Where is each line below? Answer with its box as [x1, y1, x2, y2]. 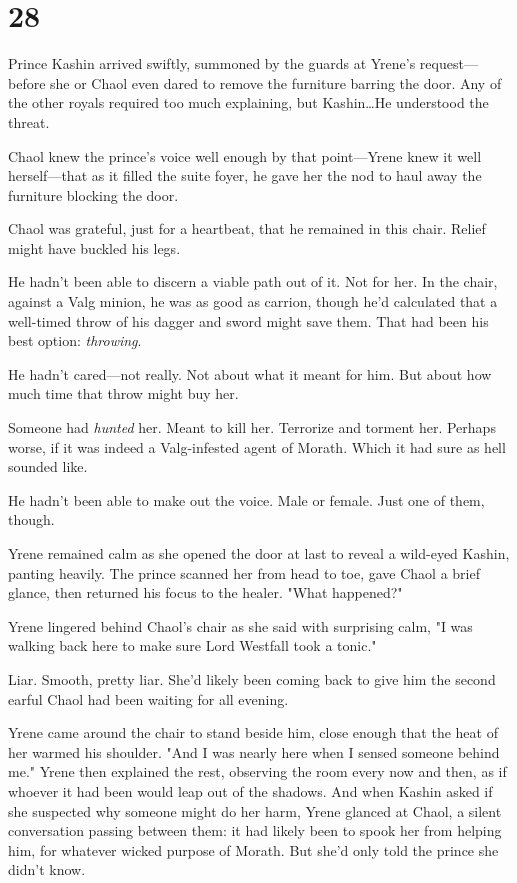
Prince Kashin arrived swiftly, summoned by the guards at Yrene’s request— [8, 53, 478, 74]
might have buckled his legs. [8, 237, 181, 258]
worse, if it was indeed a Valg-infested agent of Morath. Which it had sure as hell [8, 436, 506, 457]
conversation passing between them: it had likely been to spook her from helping [8, 820, 502, 841]
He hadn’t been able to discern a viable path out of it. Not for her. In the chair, [8, 271, 498, 292]
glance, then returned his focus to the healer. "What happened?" [8, 582, 403, 603]
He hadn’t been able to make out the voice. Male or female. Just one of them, [8, 489, 485, 510]
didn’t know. [8, 859, 86, 880]
